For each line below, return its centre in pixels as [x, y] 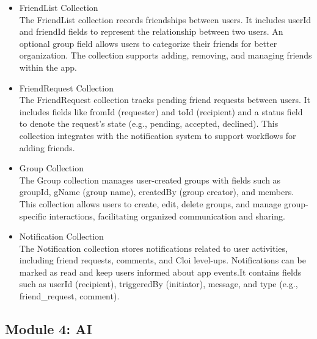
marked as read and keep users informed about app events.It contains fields [160, 272]
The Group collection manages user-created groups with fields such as [150, 180]
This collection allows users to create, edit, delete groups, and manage [150, 203]
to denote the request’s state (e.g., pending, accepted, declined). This [149, 123]
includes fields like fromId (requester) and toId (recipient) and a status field [161, 111]
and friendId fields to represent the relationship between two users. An [151, 31]
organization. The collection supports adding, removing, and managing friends [166, 55]
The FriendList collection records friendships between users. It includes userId [165, 19]
